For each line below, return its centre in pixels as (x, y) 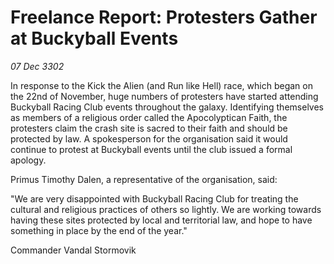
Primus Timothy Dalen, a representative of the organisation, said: (144, 179)
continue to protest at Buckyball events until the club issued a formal (151, 149)
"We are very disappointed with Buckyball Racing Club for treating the (154, 198)
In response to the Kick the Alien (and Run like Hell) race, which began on (161, 85)
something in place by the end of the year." (99, 230)
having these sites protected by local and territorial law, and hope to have (161, 220)
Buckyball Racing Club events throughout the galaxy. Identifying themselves (167, 107)
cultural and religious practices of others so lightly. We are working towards (166, 209)
